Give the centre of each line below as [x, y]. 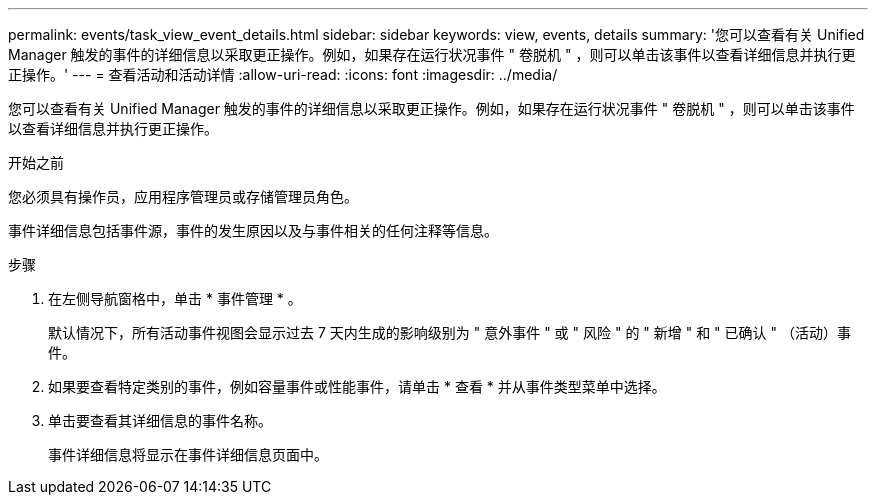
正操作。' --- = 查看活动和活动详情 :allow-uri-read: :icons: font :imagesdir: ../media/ [283, 74]
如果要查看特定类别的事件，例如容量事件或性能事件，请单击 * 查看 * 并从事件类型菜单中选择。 [357, 386]
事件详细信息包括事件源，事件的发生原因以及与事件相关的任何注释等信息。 [253, 230]
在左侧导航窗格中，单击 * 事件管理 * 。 [175, 298]
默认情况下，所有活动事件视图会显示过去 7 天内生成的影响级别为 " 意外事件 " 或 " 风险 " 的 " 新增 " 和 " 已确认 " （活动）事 [449, 332]
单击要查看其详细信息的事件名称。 [160, 420]
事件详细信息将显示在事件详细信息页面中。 [188, 454]
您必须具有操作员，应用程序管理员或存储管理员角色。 [183, 196]
